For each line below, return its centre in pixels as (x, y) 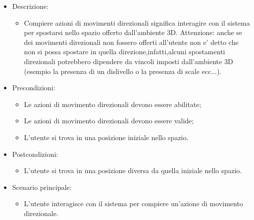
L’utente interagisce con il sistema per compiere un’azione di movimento (133, 203)
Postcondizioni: (35, 154)
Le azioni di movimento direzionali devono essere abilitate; (113, 104)
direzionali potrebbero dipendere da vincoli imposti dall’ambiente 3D (128, 61)
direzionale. (41, 213)
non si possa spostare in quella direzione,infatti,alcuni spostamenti (125, 52)
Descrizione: (30, 6)
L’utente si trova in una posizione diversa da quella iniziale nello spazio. (133, 170)
